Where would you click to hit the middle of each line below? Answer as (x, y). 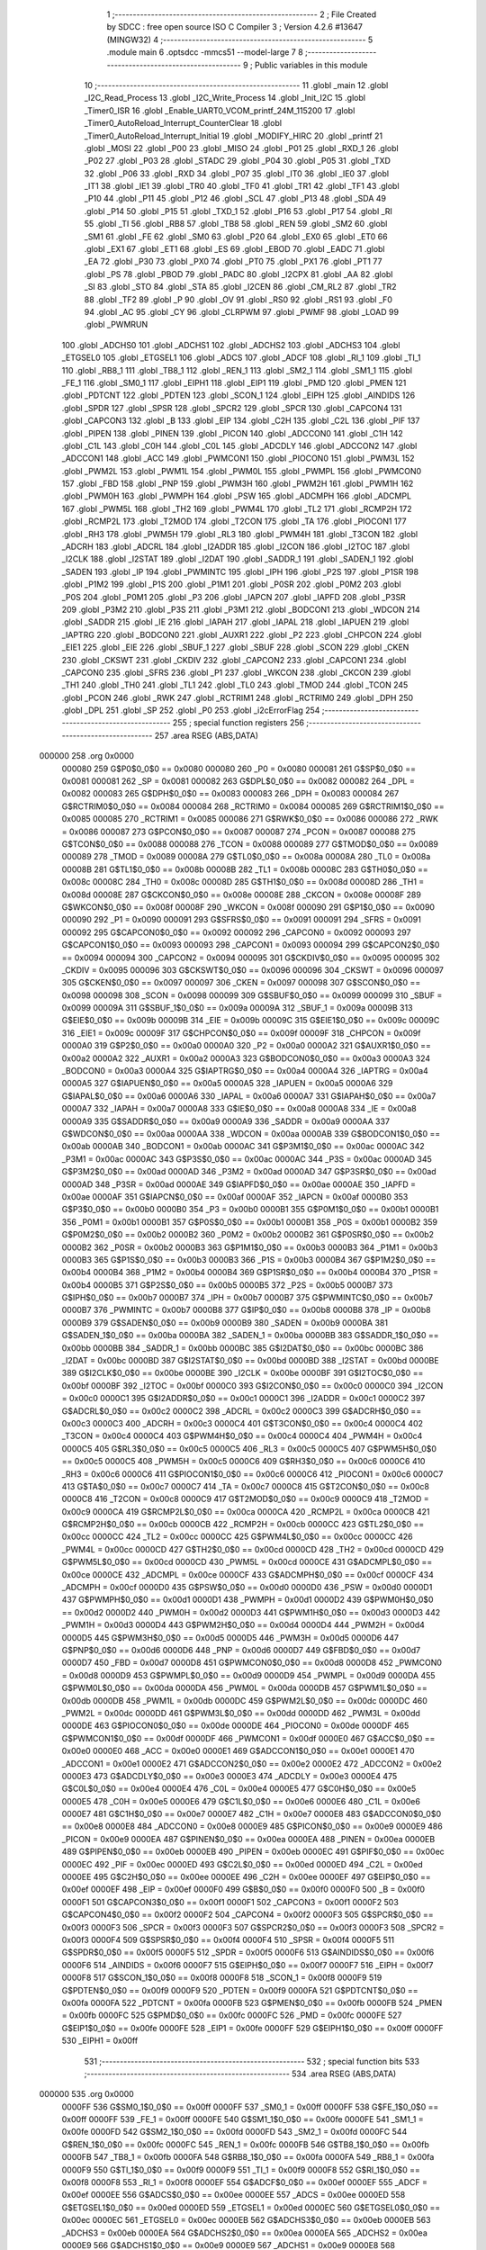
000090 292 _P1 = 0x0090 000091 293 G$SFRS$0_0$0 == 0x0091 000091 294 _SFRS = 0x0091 (242, 920)
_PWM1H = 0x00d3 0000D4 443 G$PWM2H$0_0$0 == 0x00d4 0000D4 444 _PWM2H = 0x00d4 (243, 1625)
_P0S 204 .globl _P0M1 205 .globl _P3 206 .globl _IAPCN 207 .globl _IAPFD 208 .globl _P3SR (234, 597)
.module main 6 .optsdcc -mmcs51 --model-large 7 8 (205, 52)
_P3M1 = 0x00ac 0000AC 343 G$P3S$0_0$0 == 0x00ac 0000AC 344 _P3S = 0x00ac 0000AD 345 (247, 1159)
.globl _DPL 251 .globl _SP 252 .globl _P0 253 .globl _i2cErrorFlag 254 (191, 710)
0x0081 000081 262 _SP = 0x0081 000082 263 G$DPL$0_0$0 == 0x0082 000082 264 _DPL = (238, 781)
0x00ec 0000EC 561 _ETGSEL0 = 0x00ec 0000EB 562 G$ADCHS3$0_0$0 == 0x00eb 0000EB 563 (246, 2220)
